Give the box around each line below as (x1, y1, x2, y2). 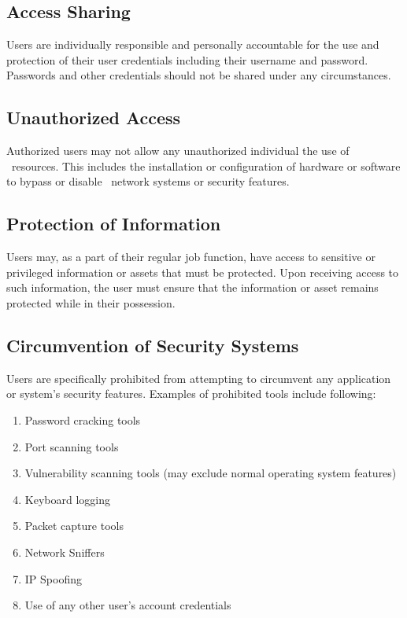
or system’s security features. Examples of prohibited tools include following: (6, 385, 376, 402)
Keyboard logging (24, 491, 110, 507)
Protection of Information (6, 212, 221, 236)
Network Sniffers (24, 543, 105, 560)
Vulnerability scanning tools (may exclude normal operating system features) (24, 465, 397, 481)
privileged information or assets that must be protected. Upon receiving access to (6, 263, 399, 280)
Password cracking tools (24, 411, 141, 428)
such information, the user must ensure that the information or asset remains (6, 279, 379, 296)
